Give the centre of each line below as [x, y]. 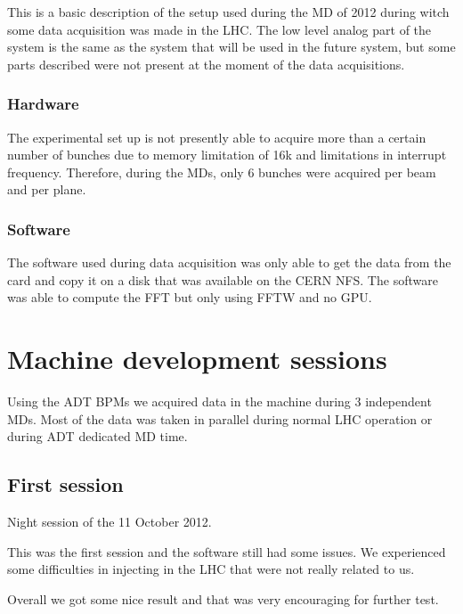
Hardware [43, 104]
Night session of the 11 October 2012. [110, 522]
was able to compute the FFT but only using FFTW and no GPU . [190, 297]
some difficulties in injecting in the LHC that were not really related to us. [211, 569]
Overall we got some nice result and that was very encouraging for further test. [223, 598]
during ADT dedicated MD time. [97, 436]
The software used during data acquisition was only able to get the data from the [229, 262]
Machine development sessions [197, 359]
